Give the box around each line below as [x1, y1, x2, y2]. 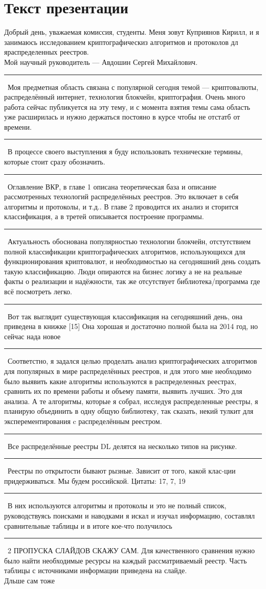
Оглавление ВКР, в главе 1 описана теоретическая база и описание [7, 181, 216, 192]
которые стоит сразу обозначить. [4, 156, 105, 167]
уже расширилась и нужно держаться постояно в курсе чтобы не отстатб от [4, 111, 240, 122]
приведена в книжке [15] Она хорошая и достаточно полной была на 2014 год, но [4, 321, 258, 332]
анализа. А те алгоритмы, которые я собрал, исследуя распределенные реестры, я [4, 395, 258, 406]
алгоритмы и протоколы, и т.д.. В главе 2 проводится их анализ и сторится [4, 201, 238, 211]
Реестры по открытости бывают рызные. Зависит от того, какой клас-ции [7, 465, 236, 476]
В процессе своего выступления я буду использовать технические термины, [7, 146, 243, 157]
